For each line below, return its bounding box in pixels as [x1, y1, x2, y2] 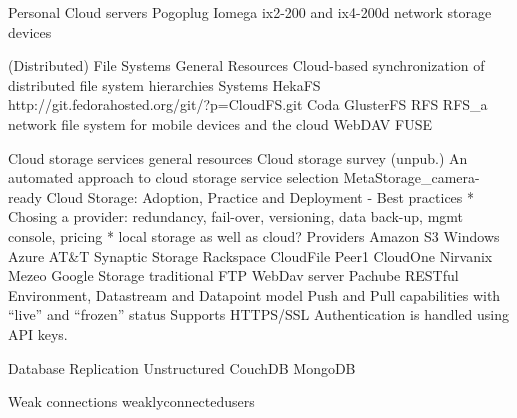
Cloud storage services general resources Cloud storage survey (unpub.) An [8, 147, 468, 168]
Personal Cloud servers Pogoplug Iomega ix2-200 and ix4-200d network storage [8, 2, 492, 22]
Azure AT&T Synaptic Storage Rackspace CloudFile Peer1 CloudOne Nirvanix [8, 245, 493, 266]
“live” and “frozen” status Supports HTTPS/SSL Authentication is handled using [8, 304, 510, 325]
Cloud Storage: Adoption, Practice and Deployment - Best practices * [46, 186, 474, 207]
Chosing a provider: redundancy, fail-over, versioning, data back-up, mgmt [8, 206, 464, 227]
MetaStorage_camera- [343, 167, 480, 188]
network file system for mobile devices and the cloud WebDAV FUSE [8, 113, 432, 134]
